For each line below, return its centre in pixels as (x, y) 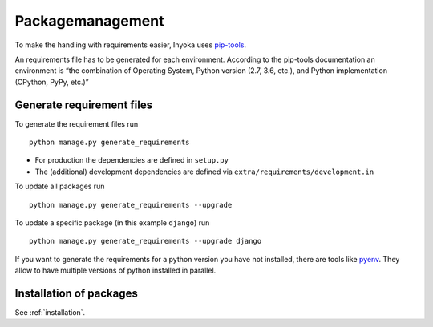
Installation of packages (76, 293)
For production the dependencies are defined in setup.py (132, 160)
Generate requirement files (83, 105)
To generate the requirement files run (77, 123)
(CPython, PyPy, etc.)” (52, 82)
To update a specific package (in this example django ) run (112, 222)
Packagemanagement (89, 21)
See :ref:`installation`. (50, 313)
